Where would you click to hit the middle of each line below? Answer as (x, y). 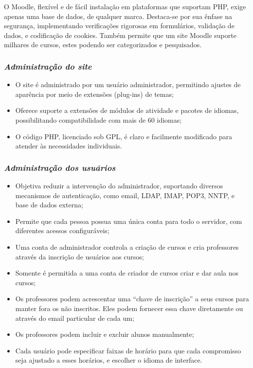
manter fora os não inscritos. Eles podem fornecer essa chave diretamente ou (129, 308)
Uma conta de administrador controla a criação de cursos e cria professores (127, 247)
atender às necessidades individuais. (69, 146)
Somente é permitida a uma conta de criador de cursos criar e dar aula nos (127, 273)
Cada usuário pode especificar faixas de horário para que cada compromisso (128, 350)
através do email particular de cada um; (75, 318)
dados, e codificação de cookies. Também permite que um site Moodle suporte (120, 35)
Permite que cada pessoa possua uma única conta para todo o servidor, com (129, 221)
